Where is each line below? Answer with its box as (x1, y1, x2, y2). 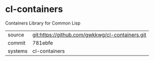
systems (8, 47, 28, 54)
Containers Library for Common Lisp (5, 20, 81, 26)
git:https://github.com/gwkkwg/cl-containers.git (32, 31, 146, 38)
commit (8, 39, 26, 46)
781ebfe (32, 39, 53, 46)
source (8, 31, 24, 38)
